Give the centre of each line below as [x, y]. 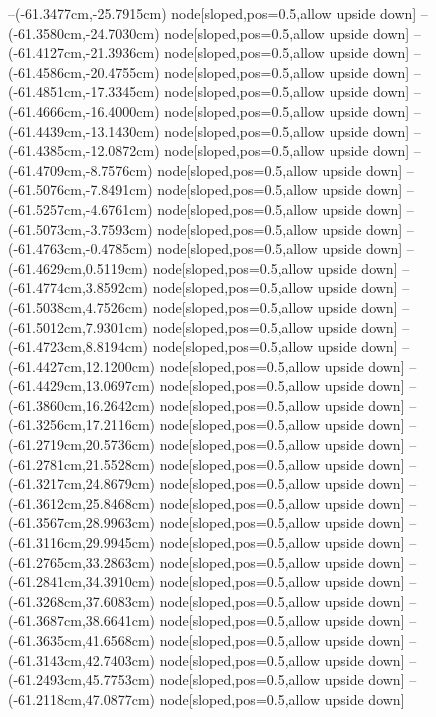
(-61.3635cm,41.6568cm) [81, 640]
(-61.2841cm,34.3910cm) [81, 581]
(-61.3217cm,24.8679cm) [81, 483]
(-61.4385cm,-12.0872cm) [84, 150]
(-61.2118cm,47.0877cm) [81, 698]
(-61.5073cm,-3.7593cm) [80, 228]
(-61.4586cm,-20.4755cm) [84, 71]
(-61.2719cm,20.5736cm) [81, 444]
